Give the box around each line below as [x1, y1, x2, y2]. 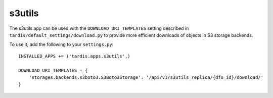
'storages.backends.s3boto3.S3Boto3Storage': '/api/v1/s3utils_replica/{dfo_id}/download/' [28, 74, 264, 80]
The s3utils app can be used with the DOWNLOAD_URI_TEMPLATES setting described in [9, 25, 189, 31]
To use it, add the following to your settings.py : [9, 41, 114, 47]
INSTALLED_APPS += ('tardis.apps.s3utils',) [18, 53, 131, 59]
